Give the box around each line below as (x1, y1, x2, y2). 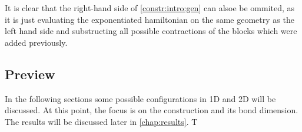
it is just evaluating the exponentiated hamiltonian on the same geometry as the (5, 13, 294, 25)
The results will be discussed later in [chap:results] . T (5, 115, 198, 127)
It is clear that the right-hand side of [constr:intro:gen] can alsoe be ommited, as (5, 2, 295, 13)
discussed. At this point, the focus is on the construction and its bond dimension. (5, 104, 298, 116)
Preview (5, 65, 55, 83)
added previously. (5, 36, 68, 48)
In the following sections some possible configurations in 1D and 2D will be (5, 92, 276, 104)
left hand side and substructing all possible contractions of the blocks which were (5, 25, 297, 37)
